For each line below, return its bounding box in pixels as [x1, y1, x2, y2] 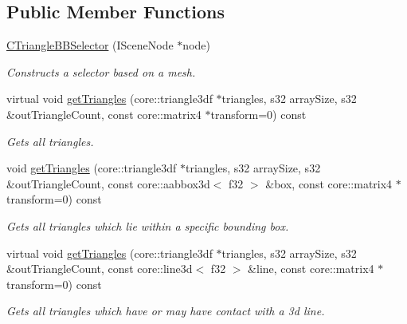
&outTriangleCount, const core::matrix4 [6, 105, 202, 122]
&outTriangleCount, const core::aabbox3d [6, 175, 210, 192]
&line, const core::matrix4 [248, 260, 374, 277]
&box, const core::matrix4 [265, 175, 393, 192]
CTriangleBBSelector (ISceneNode [6, 37, 174, 53]
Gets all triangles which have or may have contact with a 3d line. [6, 302, 325, 319]
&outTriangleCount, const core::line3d [6, 260, 193, 277]
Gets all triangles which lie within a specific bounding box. [6, 217, 289, 234]
